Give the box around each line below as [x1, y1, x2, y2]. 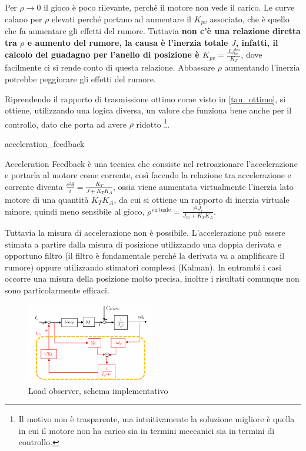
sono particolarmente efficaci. [5, 284, 109, 296]
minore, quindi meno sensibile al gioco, [5, 205, 145, 217]
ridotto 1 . [136, 116, 170, 130]
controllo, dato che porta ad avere [5, 118, 127, 130]
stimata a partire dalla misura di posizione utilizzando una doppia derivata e [5, 238, 282, 250]
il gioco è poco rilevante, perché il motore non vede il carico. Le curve [44, 1, 295, 13]
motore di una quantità [5, 193, 89, 205]
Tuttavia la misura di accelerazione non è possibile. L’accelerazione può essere [5, 226, 285, 239]
